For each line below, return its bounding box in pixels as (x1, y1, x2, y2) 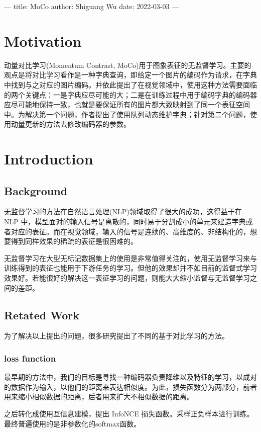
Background (4, 183, 68, 198)
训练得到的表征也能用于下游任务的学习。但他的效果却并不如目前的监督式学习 (4, 263, 257, 273)
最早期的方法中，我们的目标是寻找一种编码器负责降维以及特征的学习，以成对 (4, 372, 257, 382)
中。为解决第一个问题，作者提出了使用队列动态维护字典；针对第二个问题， (4, 109, 250, 119)
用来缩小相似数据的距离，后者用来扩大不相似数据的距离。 (4, 391, 194, 402)
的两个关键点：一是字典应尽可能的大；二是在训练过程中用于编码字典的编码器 (4, 89, 257, 100)
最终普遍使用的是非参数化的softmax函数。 (4, 418, 141, 428)
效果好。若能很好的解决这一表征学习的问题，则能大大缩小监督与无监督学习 (4, 273, 250, 283)
